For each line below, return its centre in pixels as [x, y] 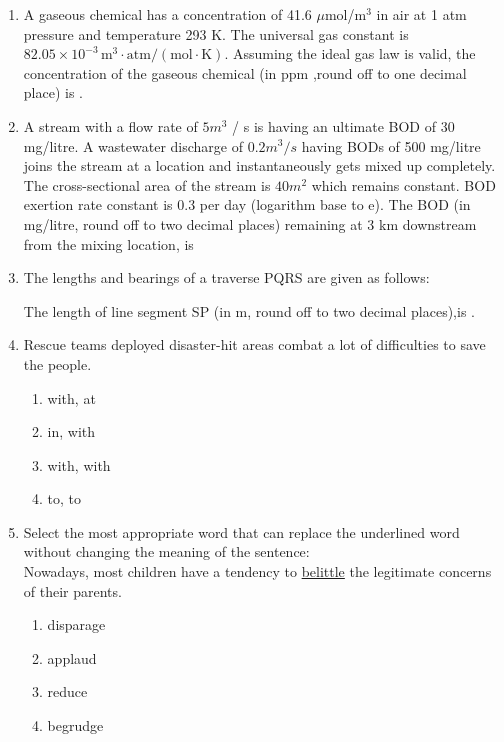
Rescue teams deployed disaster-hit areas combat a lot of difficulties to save [254, 344]
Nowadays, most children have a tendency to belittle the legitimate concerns [257, 571]
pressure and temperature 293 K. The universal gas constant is [216, 33]
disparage [76, 624]
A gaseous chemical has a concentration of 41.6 [167, 14]
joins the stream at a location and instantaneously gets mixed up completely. [259, 165]
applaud [72, 657]
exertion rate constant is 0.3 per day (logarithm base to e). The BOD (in [247, 204]
